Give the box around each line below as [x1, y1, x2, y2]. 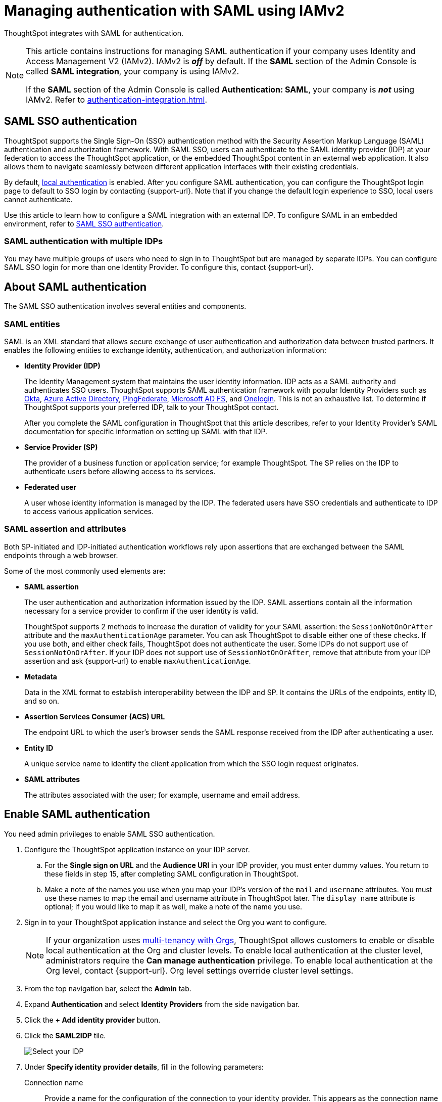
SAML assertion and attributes [4, 524, 126, 534]
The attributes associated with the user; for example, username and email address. [24, 790, 300, 799]
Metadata [24, 672, 57, 681]
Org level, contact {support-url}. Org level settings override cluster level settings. [46, 965, 354, 976]
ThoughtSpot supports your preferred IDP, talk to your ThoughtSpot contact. [24, 402, 279, 411]
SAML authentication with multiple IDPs [4, 236, 163, 246]
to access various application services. [24, 507, 154, 516]
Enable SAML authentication [4, 808, 151, 821]
